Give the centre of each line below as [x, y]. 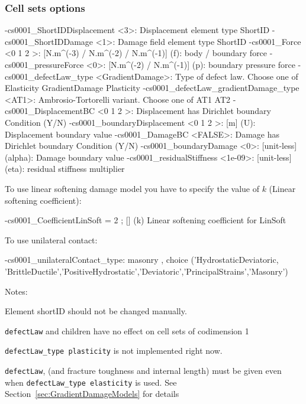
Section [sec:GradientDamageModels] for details [92, 394]
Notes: [16, 291]
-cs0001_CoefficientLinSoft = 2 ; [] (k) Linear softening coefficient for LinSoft [146, 220]
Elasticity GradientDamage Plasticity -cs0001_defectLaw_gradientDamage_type [152, 88]
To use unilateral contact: [51, 240]
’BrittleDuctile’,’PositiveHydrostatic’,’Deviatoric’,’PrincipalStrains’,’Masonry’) [146, 271]
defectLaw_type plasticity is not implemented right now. [114, 351]
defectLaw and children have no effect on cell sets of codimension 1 [127, 330]
